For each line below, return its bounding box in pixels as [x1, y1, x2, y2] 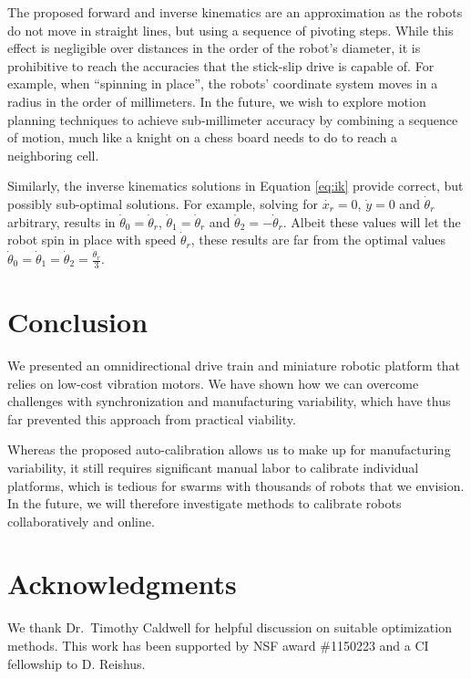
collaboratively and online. [7, 511, 155, 530]
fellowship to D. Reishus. [7, 653, 146, 673]
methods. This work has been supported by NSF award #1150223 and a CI [7, 636, 429, 655]
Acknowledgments [7, 565, 237, 602]
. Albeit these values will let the [282, 212, 461, 231]
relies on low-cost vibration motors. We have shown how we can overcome [7, 373, 419, 392]
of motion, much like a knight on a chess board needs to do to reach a [7, 128, 398, 147]
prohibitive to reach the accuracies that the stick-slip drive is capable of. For [7, 56, 435, 75]
